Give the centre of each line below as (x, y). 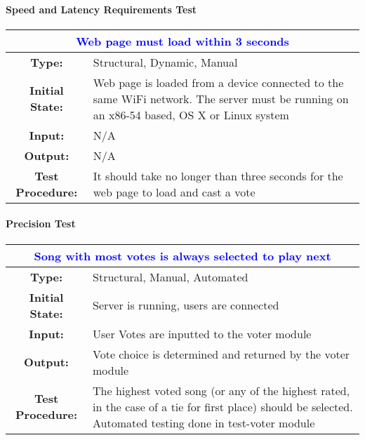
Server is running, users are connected (186, 305)
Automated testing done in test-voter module (204, 422)
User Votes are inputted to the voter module (202, 333)
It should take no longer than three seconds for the (218, 175)
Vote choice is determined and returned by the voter (221, 354)
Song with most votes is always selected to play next (182, 255)
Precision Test (41, 224)
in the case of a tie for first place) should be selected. (223, 406)
